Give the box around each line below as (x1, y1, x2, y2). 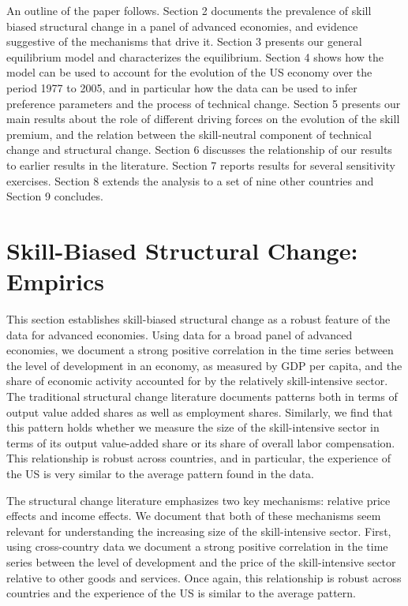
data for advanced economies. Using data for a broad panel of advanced (6, 326, 353, 342)
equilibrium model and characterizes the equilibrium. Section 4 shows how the (6, 48, 384, 65)
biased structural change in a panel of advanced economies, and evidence (6, 17, 358, 34)
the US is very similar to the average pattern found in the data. (6, 465, 314, 481)
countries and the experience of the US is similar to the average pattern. (6, 585, 356, 601)
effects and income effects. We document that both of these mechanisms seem (6, 507, 381, 524)
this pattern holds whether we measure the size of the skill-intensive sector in (6, 419, 380, 436)
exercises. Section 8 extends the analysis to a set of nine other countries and (6, 172, 374, 189)
